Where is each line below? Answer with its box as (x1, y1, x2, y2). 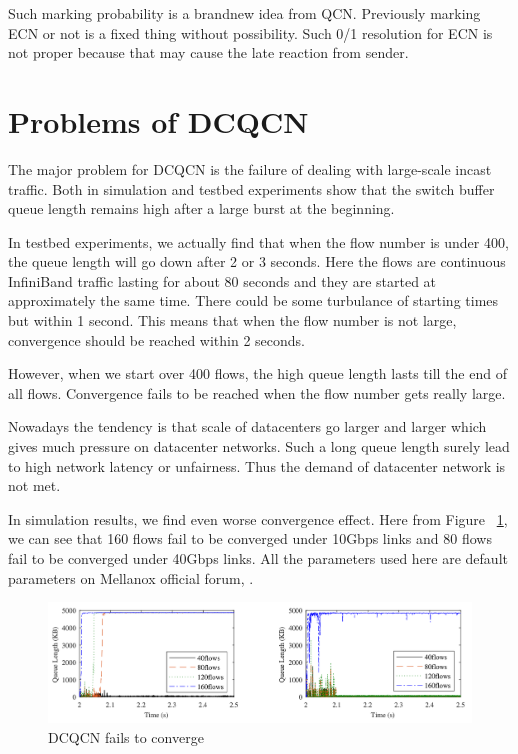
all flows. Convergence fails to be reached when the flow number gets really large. (8, 382, 506, 403)
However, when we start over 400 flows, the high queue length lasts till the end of (8, 363, 507, 384)
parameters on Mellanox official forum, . (8, 567, 254, 588)
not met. (8, 475, 61, 496)
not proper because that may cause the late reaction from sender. (8, 42, 409, 63)
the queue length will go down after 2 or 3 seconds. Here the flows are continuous (8, 251, 506, 272)
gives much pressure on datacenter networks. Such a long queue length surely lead (8, 436, 510, 457)
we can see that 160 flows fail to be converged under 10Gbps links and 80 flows (8, 528, 492, 549)
